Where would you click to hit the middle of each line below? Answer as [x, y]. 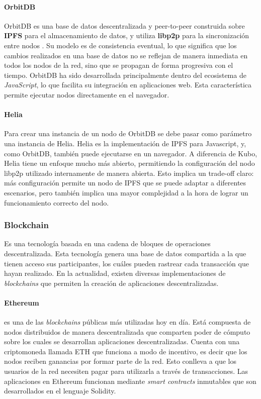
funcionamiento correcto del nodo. [57, 202]
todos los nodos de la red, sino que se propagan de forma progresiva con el [119, 65]
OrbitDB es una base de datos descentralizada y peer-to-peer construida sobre [124, 25]
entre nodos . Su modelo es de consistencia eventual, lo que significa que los [120, 45]
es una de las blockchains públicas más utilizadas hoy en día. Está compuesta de [127, 322]
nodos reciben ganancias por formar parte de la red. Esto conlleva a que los [120, 361]
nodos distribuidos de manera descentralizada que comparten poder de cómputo [127, 331]
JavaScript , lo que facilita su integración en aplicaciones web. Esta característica [128, 85]
